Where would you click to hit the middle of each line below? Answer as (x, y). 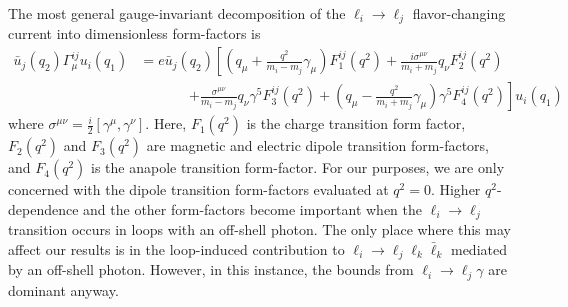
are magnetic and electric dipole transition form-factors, (317, 145)
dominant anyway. (63, 289)
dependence (43, 208)
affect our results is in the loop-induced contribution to (176, 248)
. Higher (455, 189)
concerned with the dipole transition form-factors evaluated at (198, 189)
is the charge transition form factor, (356, 123)
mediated (478, 248)
